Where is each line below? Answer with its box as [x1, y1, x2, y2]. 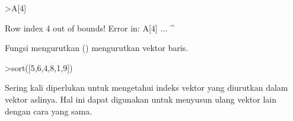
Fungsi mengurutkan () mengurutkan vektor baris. [5, 42, 188, 54]
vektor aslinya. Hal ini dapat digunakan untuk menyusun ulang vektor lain [5, 93, 277, 105]
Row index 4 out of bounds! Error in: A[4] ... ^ [5, 21, 175, 34]
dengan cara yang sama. [5, 104, 93, 117]
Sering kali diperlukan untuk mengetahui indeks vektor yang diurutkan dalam [5, 81, 288, 94]
